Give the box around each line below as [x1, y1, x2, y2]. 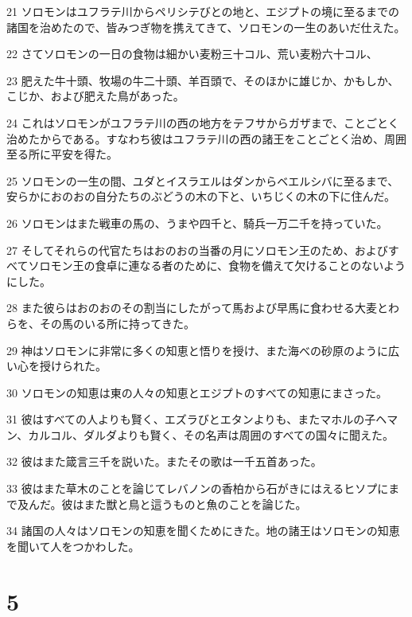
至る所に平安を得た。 [6, 146, 118, 162]
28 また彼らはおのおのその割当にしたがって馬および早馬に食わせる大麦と [6, 299, 388, 316]
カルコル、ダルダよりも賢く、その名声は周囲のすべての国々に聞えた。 [28, 426, 395, 443]
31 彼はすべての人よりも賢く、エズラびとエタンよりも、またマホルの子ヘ [6, 411, 387, 428]
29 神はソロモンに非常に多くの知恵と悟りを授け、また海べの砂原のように [6, 342, 388, 358]
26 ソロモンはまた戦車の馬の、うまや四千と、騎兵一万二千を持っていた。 [6, 214, 388, 231]
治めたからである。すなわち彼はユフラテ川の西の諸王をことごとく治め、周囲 [6, 130, 407, 146]
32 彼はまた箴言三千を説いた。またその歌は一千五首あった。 [6, 453, 322, 470]
